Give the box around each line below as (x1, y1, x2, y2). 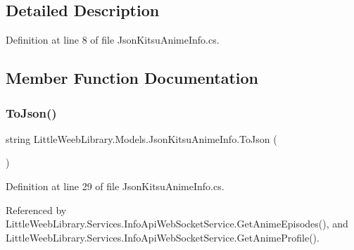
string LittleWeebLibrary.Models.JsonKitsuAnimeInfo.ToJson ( (6, 131, 277, 146)
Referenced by (6, 202, 67, 217)
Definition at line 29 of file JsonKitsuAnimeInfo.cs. (6, 178, 225, 193)
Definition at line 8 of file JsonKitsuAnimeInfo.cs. (6, 32, 220, 47)
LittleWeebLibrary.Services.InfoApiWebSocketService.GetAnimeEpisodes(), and (6, 216, 348, 231)
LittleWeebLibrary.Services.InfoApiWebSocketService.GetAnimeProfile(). (6, 230, 320, 244)
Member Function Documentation (6, 67, 259, 89)
